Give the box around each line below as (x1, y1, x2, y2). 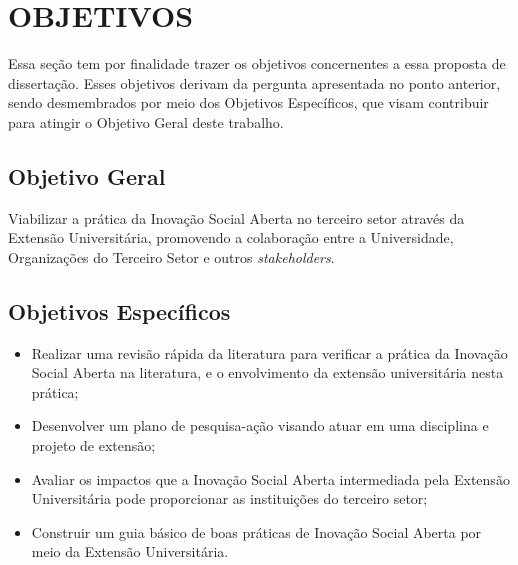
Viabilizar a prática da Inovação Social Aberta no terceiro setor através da (8, 207, 465, 228)
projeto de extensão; (31, 435, 156, 456)
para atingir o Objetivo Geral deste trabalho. (8, 111, 284, 132)
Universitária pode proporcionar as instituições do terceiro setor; (31, 488, 428, 509)
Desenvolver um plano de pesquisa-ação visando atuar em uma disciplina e (31, 415, 489, 436)
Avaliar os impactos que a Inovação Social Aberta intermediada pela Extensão (31, 468, 510, 489)
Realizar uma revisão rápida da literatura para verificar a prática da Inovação (31, 342, 508, 363)
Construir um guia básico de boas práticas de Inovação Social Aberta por (31, 521, 482, 542)
